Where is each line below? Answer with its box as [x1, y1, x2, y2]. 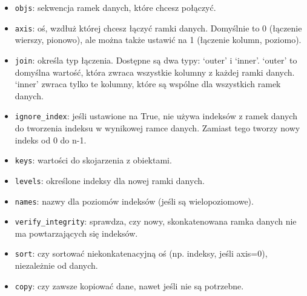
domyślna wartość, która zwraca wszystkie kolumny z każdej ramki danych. [15, 65, 295, 78]
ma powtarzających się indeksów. [15, 226, 138, 239]
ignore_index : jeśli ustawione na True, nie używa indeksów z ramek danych [15, 110, 297, 122]
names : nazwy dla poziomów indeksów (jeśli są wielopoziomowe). [15, 194, 254, 207]
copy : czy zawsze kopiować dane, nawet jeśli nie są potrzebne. [15, 279, 244, 292]
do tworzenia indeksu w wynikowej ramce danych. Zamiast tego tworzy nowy [15, 122, 300, 134]
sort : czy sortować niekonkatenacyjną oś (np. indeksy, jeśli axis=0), [15, 247, 268, 260]
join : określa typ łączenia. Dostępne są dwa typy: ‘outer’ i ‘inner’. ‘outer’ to [15, 53, 297, 66]
